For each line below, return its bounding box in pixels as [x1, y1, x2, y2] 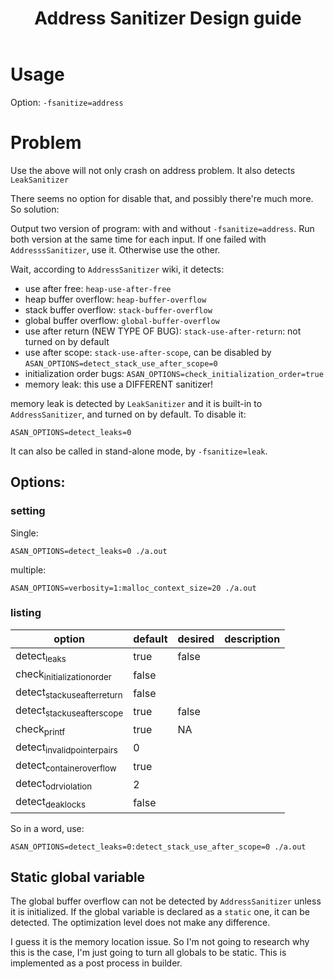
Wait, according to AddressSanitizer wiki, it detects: [10, 263, 225, 275]
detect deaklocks [15, 795, 86, 811]
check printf [15, 722, 66, 737]
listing [10, 606, 42, 620]
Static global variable [10, 868, 146, 886]
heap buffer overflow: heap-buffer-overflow [24, 293, 207, 305]
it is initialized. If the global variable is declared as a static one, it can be [10, 906, 310, 918]
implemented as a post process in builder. [10, 957, 183, 969]
